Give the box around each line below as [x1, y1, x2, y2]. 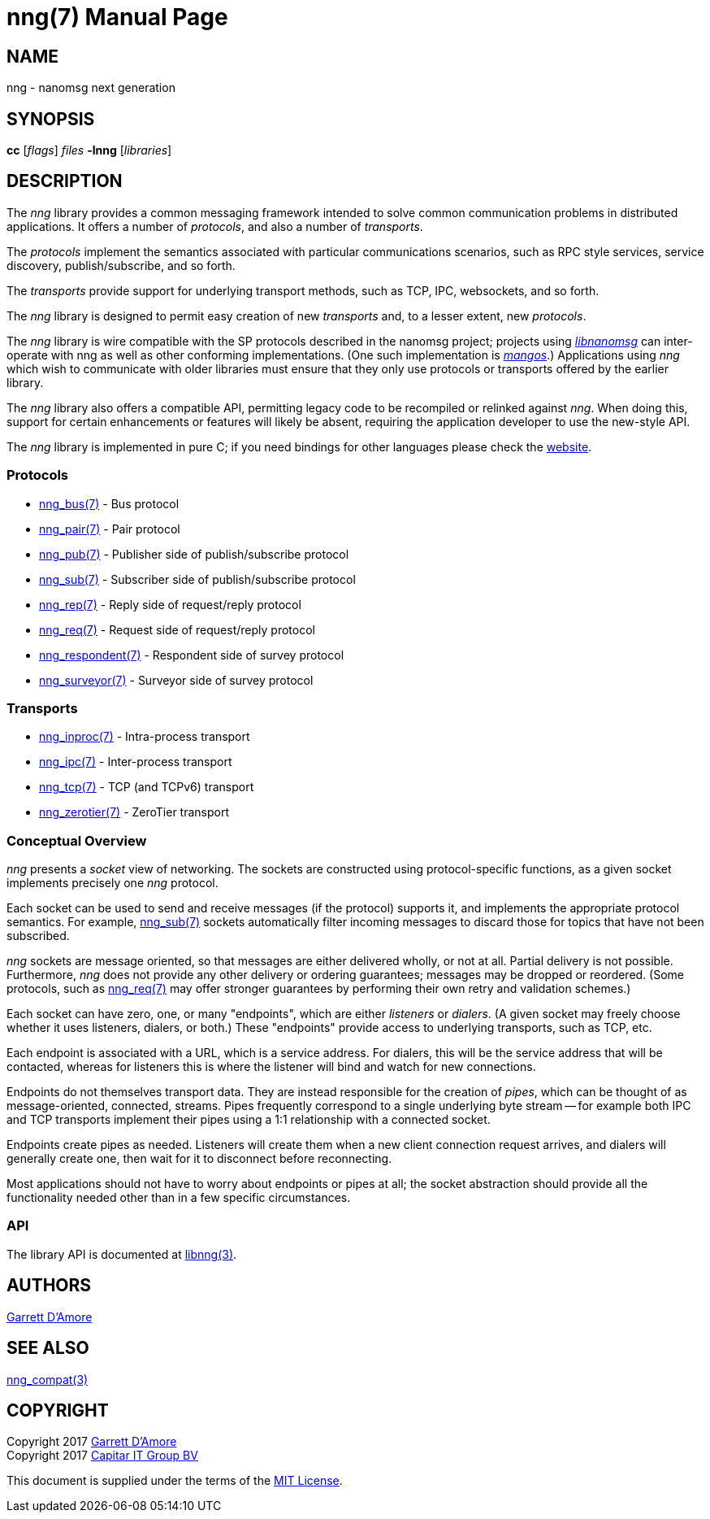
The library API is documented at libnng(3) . [6, 1247, 237, 1261]
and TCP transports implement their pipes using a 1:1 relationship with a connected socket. [6, 1112, 491, 1127]
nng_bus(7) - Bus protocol [39, 496, 180, 511]
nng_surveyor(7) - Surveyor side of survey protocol [39, 672, 314, 687]
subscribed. [6, 929, 70, 943]
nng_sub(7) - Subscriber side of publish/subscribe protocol [39, 572, 356, 586]
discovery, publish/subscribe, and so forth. [6, 258, 236, 272]
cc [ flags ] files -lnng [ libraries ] [6, 143, 172, 158]
